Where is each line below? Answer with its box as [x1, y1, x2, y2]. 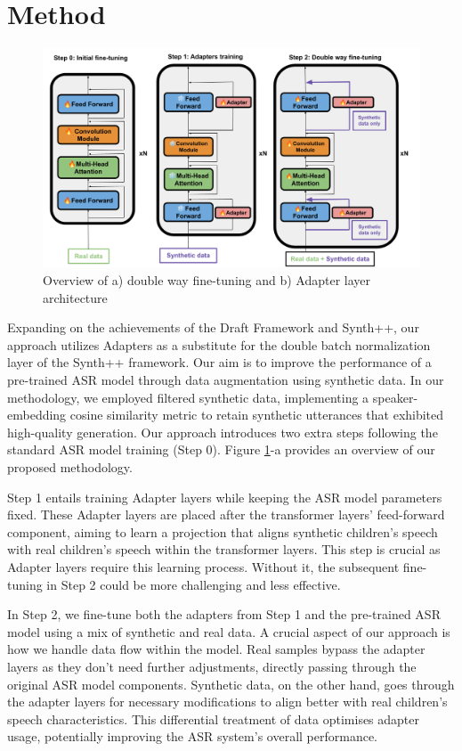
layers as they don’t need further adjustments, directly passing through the [7, 657, 417, 675]
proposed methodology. [7, 458, 133, 477]
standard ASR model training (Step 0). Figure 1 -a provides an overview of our [7, 440, 435, 459]
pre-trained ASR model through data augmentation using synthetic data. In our [7, 371, 444, 389]
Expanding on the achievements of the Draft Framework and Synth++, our [7, 318, 419, 337]
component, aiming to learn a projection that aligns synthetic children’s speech [7, 522, 438, 541]
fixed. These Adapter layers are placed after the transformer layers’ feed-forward [7, 505, 445, 524]
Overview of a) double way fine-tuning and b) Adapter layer [43, 271, 371, 290]
